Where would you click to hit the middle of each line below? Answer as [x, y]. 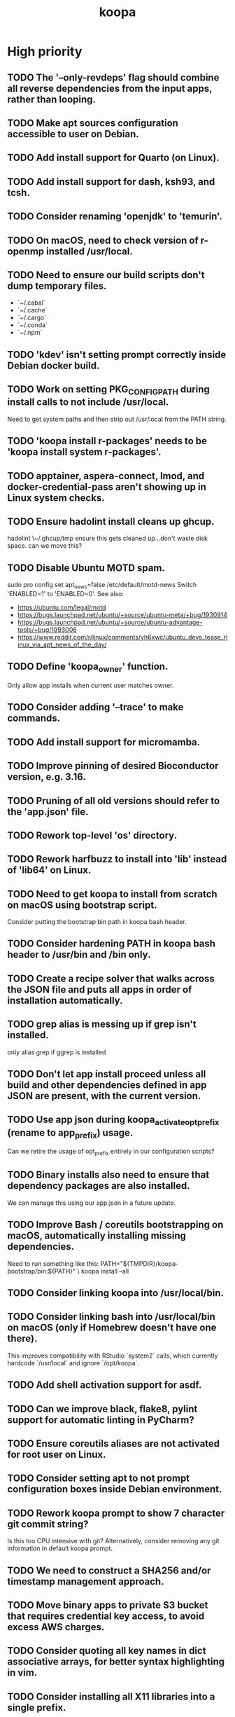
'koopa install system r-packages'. [84, 452]
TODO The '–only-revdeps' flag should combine [113, 77]
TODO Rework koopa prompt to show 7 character [116, 1513]
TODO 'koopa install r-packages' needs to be [107, 441]
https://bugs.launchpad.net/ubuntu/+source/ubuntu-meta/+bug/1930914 [122, 614]
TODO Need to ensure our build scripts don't [106, 275]
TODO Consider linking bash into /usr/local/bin [111, 1317]
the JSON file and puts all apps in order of [100, 989]
